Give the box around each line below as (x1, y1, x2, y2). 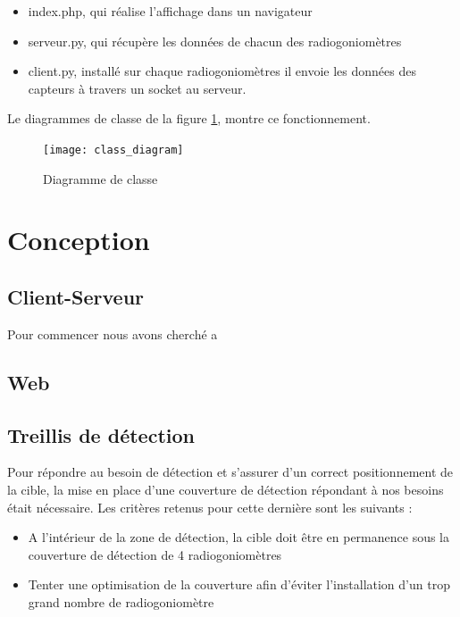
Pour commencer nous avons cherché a (7, 324, 218, 343)
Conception (7, 221, 150, 258)
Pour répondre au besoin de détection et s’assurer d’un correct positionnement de (7, 463, 454, 481)
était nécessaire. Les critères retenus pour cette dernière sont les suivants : (7, 497, 413, 516)
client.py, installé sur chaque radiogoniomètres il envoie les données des (28, 62, 416, 80)
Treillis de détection (7, 421, 195, 448)
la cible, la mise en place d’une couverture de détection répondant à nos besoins (7, 479, 444, 498)
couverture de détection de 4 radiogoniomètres (28, 545, 282, 563)
